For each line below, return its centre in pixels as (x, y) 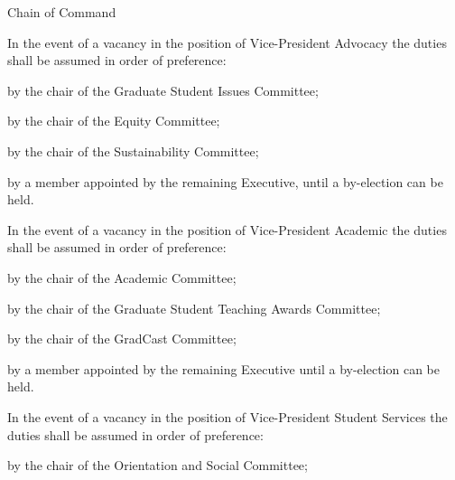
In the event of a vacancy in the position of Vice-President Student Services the (227, 416)
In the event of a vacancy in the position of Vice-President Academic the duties (227, 229)
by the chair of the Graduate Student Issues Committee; (163, 90)
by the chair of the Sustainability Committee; (133, 151)
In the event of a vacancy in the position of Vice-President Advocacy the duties (227, 42)
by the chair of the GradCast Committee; (122, 339)
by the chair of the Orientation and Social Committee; (158, 465)
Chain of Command (62, 12)
